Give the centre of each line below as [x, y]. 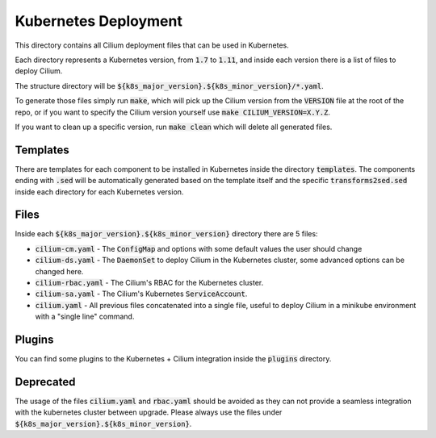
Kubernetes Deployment [99, 21]
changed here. [59, 271]
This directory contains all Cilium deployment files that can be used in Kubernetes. [152, 45]
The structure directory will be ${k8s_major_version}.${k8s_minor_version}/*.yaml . [170, 86]
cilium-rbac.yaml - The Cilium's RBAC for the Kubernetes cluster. [149, 283]
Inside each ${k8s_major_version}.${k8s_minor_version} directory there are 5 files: [166, 234]
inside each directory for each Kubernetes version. [99, 192]
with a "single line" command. [85, 317]
